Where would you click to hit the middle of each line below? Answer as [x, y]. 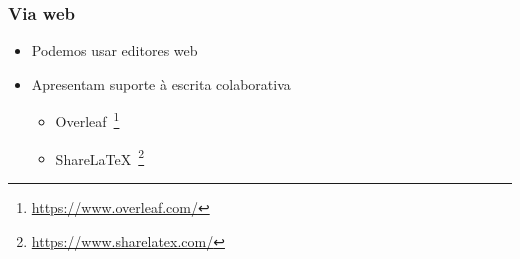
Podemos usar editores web [114, 50]
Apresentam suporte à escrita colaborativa [161, 83]
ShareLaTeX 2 [100, 157]
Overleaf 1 [87, 120]
